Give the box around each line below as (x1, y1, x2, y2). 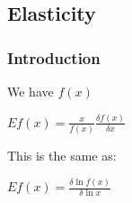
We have (7, 82, 54, 100)
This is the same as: (7, 146, 117, 165)
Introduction (7, 46, 101, 69)
